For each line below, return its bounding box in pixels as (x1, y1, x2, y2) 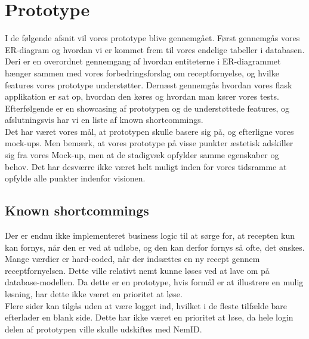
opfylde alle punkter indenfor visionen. (5, 172, 146, 184)
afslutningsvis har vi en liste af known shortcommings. (5, 113, 203, 126)
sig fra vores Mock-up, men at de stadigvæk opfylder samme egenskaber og (5, 149, 279, 161)
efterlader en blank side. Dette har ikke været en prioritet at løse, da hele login (5, 311, 293, 323)
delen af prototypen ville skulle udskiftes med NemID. (5, 322, 202, 335)
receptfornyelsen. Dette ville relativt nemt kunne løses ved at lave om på (5, 264, 270, 276)
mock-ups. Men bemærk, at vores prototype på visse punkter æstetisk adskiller (5, 137, 293, 149)
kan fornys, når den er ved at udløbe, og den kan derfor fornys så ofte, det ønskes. (5, 241, 305, 253)
